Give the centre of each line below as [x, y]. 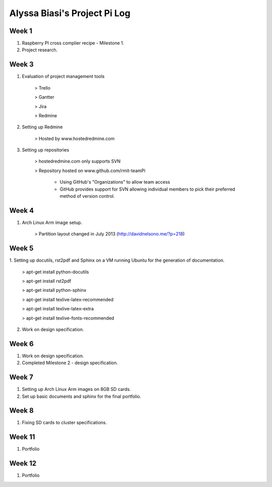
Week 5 [21, 248]
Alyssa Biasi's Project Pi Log [70, 13]
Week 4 [22, 211]
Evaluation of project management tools [63, 76]
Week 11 [22, 437]
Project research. [40, 50]
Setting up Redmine [42, 127]
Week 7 [21, 377]
